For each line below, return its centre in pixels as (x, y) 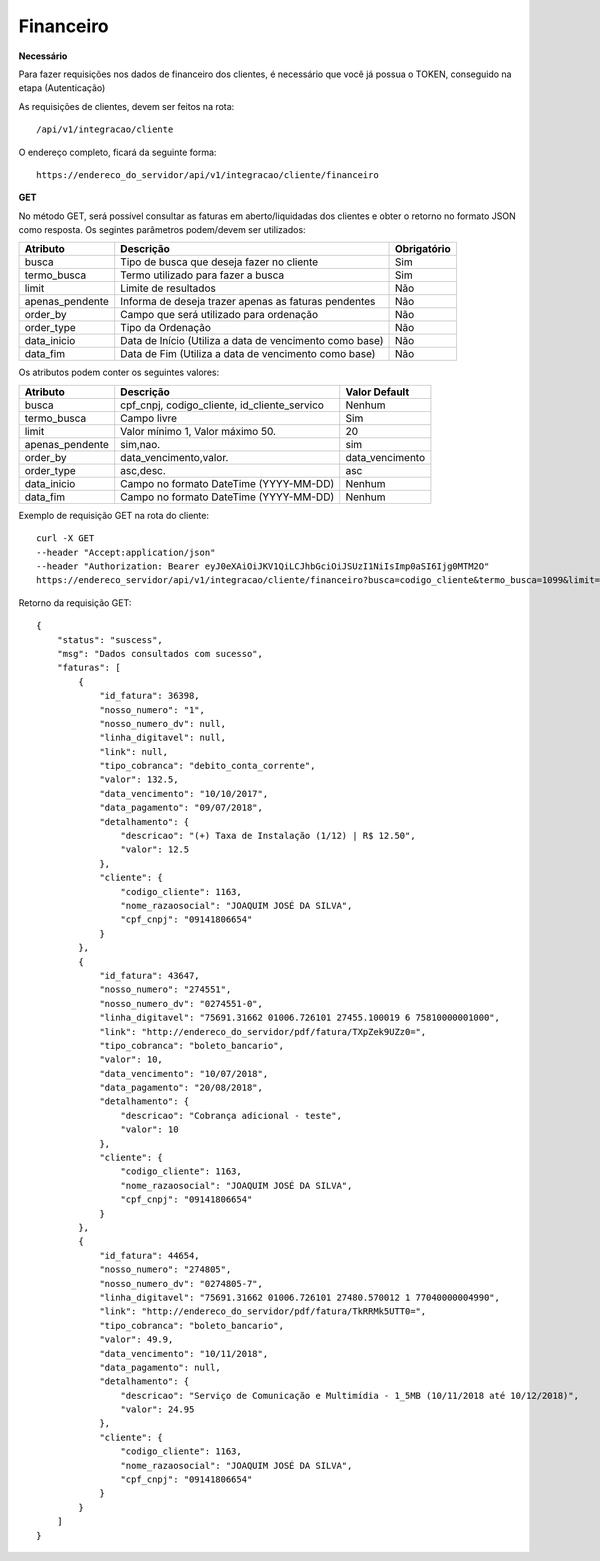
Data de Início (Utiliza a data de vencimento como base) (252, 341)
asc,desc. (143, 470)
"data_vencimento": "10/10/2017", (184, 793)
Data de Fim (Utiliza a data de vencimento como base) (248, 354)
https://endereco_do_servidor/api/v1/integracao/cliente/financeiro (207, 174)
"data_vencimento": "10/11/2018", (184, 1353)
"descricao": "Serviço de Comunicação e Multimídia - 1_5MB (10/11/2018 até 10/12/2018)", (350, 1395)
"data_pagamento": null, (160, 1367)
